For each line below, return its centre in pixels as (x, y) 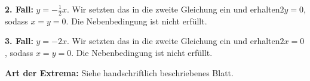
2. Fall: (19, 9)
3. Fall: (19, 41)
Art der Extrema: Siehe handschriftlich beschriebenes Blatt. (119, 72)
